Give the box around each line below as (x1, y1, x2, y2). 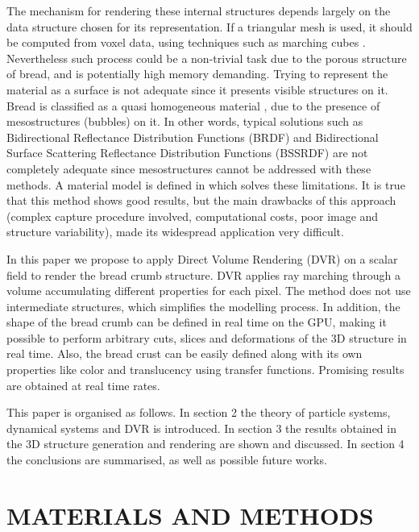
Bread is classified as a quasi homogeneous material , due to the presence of (6, 97, 380, 114)
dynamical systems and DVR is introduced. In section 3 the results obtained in (6, 419, 396, 436)
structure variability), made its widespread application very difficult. (6, 223, 344, 240)
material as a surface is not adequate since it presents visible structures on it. (6, 81, 388, 98)
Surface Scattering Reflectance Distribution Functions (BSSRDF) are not (6, 144, 368, 161)
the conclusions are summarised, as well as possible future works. (6, 451, 327, 468)
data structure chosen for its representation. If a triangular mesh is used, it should (6, 18, 413, 35)
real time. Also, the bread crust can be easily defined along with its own (6, 345, 363, 362)
